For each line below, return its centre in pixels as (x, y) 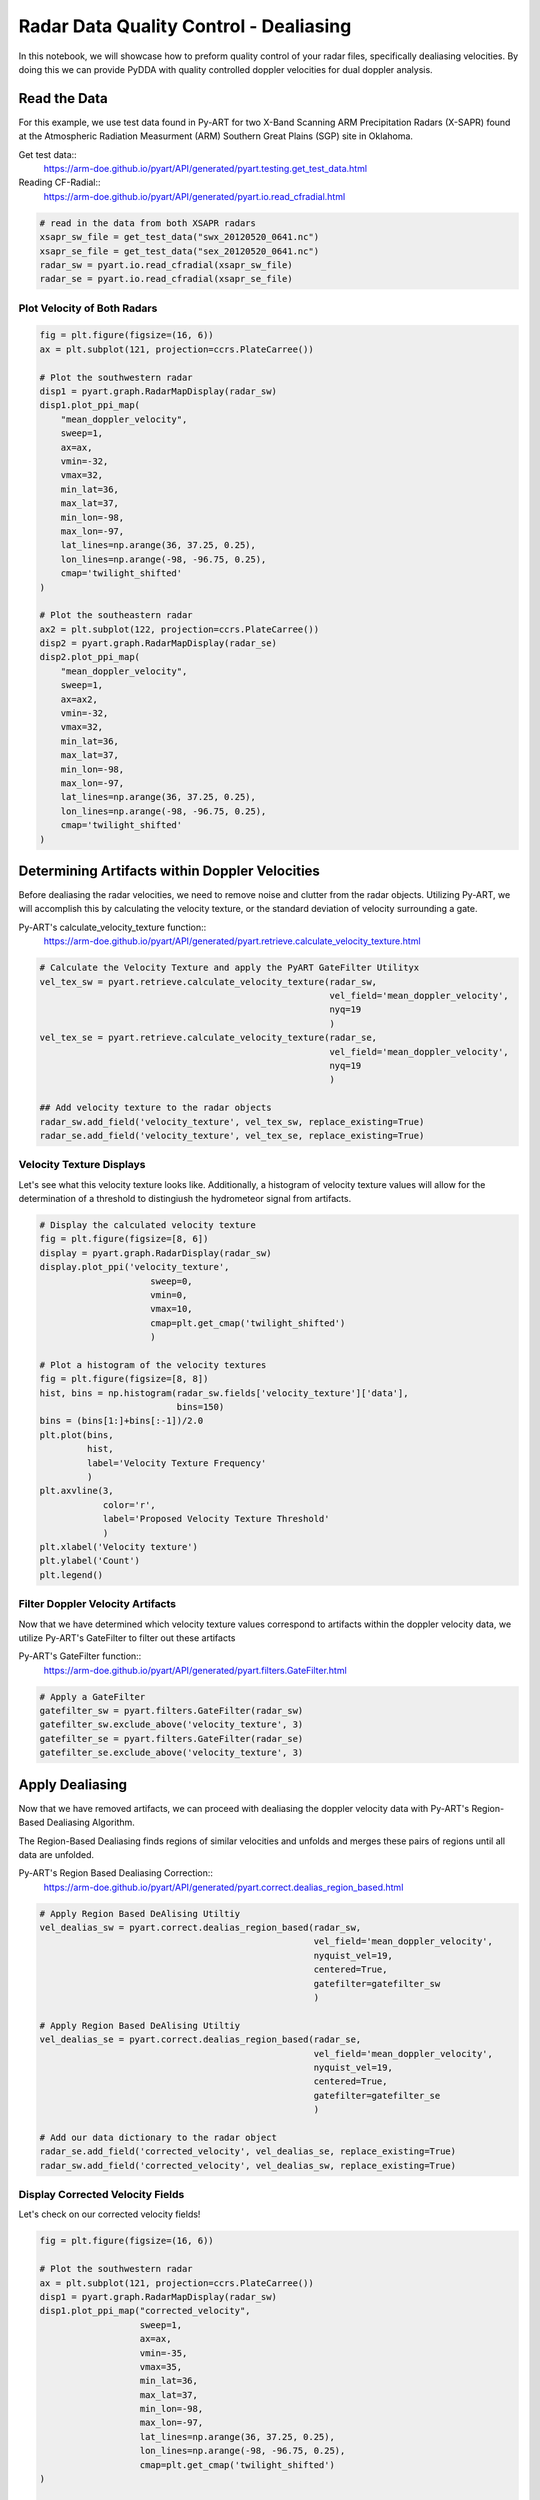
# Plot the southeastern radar (116, 615)
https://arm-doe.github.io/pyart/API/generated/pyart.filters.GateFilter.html (195, 1670)
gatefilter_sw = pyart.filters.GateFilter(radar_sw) (171, 1711)
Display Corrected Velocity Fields (101, 2195)
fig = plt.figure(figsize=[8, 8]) (124, 1379)
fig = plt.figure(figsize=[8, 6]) (124, 1239)
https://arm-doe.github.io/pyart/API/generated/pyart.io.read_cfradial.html (194, 196)
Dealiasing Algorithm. (90, 1822)
